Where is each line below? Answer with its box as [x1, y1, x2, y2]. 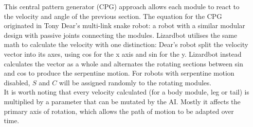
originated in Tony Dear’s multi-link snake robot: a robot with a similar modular [4, 20, 245, 31]
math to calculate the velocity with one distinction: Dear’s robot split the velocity [4, 39, 249, 49]
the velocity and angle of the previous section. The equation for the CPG [4, 11, 222, 21]
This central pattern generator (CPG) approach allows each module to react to [4, 1, 240, 11]
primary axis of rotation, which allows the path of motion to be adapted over [4, 106, 234, 116]
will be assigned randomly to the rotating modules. [59, 77, 212, 87]
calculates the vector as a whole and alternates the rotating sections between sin [4, 58, 243, 68]
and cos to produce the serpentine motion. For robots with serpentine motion [4, 68, 235, 78]
